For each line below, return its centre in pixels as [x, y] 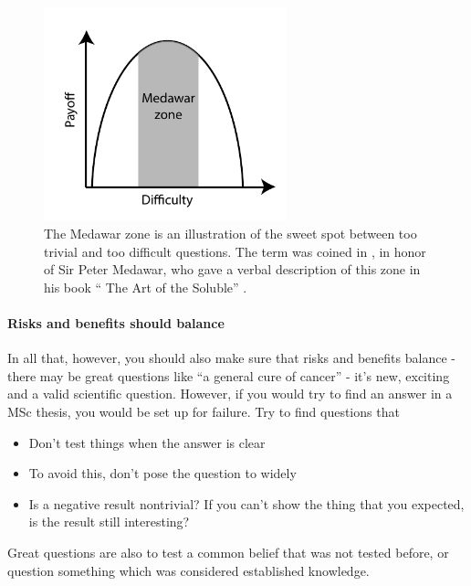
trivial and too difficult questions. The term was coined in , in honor [235, 251]
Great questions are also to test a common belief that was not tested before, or [228, 553]
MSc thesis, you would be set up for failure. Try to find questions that [204, 412]
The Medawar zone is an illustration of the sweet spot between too [230, 234]
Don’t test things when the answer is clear [147, 442]
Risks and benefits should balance [116, 323]
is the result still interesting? [109, 522]
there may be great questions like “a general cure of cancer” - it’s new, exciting [229, 375]
